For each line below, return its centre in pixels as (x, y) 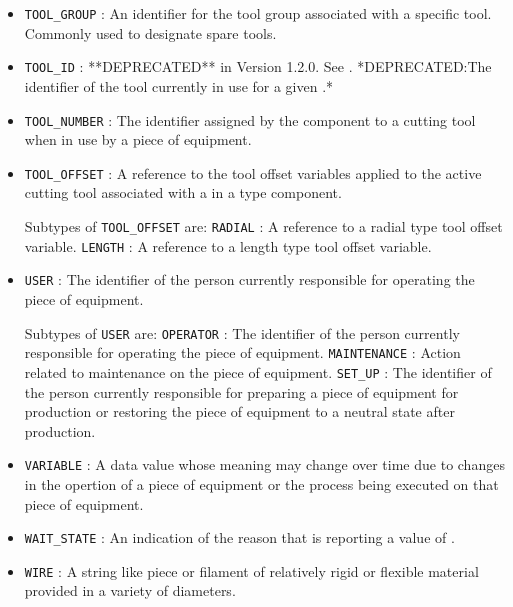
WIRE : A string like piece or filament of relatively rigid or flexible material (251, 570)
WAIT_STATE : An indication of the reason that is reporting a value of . (239, 537)
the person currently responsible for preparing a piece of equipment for (241, 391)
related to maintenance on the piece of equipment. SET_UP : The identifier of (258, 371)
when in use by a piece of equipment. (138, 139)
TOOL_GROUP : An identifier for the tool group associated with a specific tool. (258, 13)
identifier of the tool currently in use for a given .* (179, 85)
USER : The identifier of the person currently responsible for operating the (249, 279)
